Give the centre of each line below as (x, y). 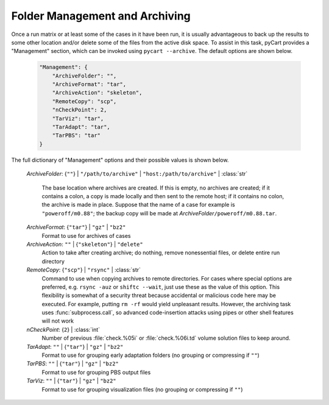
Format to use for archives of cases (86, 235)
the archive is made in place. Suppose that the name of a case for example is (138, 205)
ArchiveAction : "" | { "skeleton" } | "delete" (85, 244)
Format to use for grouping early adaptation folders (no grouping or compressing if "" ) (151, 355)
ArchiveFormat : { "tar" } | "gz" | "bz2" (76, 227)
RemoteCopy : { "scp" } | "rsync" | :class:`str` (84, 270)
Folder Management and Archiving (101, 16)
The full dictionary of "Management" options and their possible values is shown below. (120, 160)
